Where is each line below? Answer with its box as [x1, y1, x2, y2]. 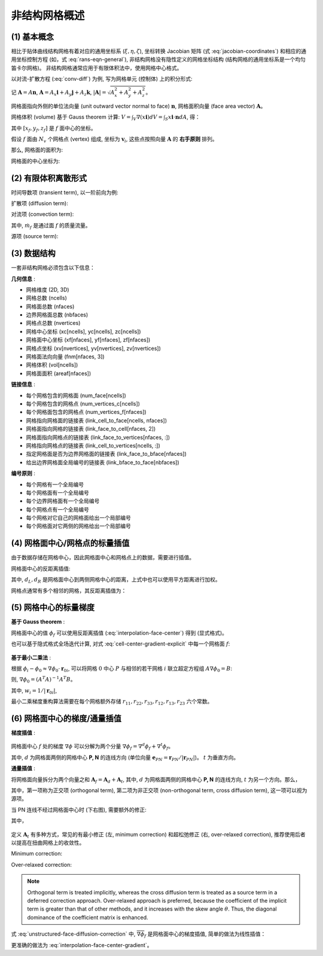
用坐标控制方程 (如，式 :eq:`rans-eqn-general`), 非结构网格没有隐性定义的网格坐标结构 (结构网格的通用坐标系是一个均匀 [11, 56, 306, 63]
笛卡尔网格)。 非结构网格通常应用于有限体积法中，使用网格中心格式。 [11, 64, 182, 71]
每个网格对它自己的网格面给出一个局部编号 [26, 514, 131, 522]
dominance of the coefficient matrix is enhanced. [27, 914, 149, 921]
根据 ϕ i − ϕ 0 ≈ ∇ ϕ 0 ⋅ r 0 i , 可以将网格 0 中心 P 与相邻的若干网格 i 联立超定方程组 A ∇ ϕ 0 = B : [11, 665, 233, 673]
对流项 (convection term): [11, 211, 74, 218]
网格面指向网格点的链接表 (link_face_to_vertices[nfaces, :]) [26, 434, 170, 441]
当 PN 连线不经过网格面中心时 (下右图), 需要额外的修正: [11, 806, 147, 813]
